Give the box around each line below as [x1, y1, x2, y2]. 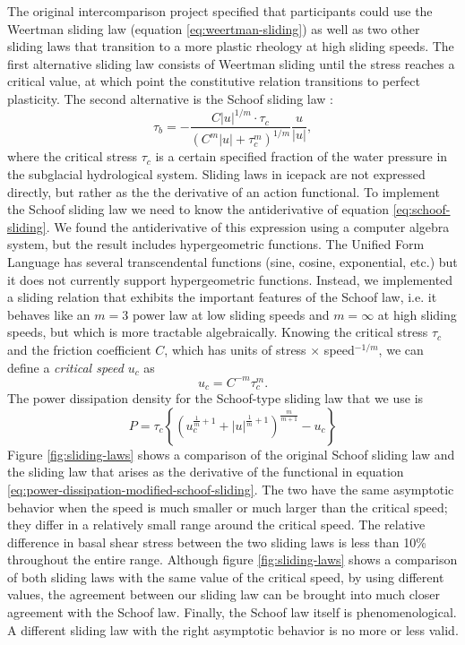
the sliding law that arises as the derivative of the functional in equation [7, 462, 404, 481]
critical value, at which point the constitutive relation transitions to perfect [7, 72, 420, 90]
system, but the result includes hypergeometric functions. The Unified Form [7, 235, 425, 254]
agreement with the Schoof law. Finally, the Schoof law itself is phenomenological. [7, 603, 457, 622]
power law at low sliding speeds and [132, 305, 330, 323]
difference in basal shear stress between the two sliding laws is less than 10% [7, 532, 426, 551]
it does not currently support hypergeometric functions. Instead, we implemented [7, 270, 453, 288]
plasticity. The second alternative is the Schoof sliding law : [7, 89, 333, 107]
